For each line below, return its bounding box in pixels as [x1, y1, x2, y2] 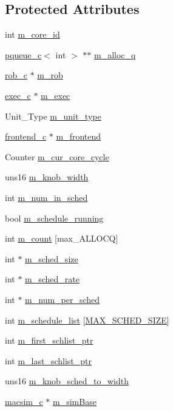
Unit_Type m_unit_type [5, 109, 101, 122]
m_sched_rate [25, 273, 80, 285]
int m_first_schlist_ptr [5, 334, 93, 347]
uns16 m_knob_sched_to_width [5, 375, 129, 387]
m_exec [41, 89, 70, 101]
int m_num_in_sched [5, 191, 88, 203]
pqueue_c [5, 48, 42, 61]
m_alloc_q [94, 48, 136, 61]
